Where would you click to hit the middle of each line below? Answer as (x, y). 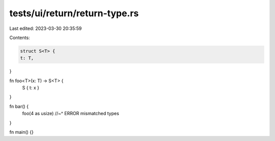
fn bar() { (19, 106)
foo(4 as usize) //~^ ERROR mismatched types (71, 114)
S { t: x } (31, 88)
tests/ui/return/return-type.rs (74, 13)
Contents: (20, 38)
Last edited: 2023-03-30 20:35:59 (46, 28)
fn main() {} (22, 132)
